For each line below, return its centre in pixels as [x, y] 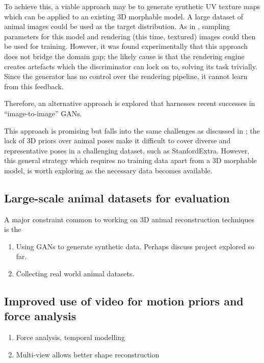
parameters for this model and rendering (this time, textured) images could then [130, 36]
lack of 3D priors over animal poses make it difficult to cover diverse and [117, 140]
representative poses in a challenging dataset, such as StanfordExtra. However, [127, 150]
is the [13, 229]
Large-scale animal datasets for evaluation [117, 198]
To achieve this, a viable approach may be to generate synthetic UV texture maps [132, 6]
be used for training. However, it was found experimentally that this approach [126, 46]
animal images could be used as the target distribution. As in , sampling [117, 26]
